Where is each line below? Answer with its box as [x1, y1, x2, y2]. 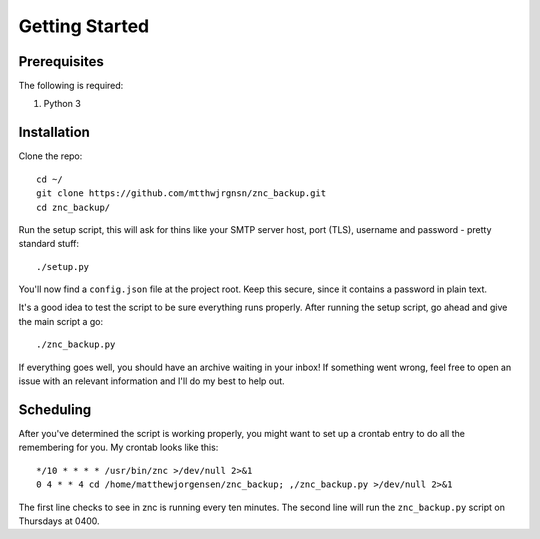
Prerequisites [18, 53, 104, 70]
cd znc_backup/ [36, 201, 111, 213]
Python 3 [43, 98, 82, 110]
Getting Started [18, 15, 150, 37]
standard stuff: [18, 238, 80, 250]
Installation [18, 124, 90, 141]
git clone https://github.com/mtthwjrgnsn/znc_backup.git [36, 188, 327, 199]
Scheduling [18, 401, 92, 418]
